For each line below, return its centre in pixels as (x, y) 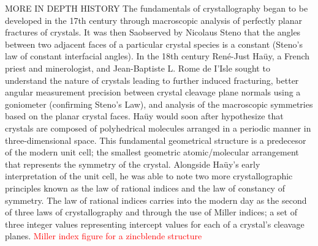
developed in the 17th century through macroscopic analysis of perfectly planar (154, 20)
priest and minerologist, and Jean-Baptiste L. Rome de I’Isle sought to (138, 68)
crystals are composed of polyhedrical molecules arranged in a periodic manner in (158, 128)
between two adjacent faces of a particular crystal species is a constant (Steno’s (154, 44)
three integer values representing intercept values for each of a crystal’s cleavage (155, 224)
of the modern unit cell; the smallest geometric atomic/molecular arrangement (152, 152)
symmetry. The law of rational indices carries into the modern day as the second (156, 200)
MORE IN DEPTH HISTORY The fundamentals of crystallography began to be (157, 8)
